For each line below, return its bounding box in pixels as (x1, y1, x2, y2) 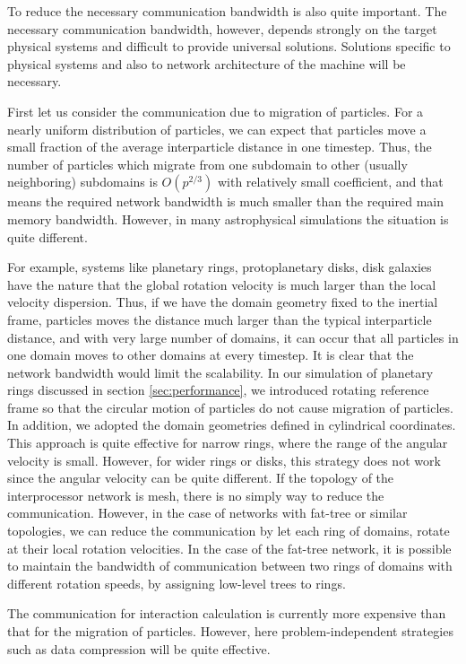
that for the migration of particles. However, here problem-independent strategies (7, 622, 453, 640)
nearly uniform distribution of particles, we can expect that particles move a (7, 119, 427, 138)
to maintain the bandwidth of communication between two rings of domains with (7, 556, 453, 575)
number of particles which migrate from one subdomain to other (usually (7, 154, 408, 173)
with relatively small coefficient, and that (217, 172, 444, 191)
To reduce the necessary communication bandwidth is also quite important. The (7, 2, 447, 20)
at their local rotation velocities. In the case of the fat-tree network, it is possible (7, 538, 452, 557)
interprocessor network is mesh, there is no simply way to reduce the (7, 485, 384, 504)
